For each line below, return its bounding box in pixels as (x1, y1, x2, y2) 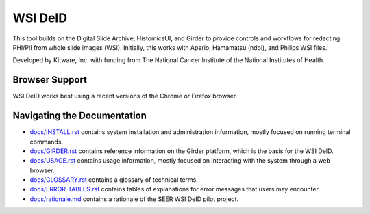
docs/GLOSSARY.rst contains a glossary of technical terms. (29, 176, 199, 184)
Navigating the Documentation (12, 110, 147, 122)
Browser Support (12, 74, 88, 85)
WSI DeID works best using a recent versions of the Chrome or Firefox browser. (12, 92, 238, 101)
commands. (29, 137, 64, 146)
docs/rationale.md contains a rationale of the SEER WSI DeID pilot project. (29, 195, 239, 203)
